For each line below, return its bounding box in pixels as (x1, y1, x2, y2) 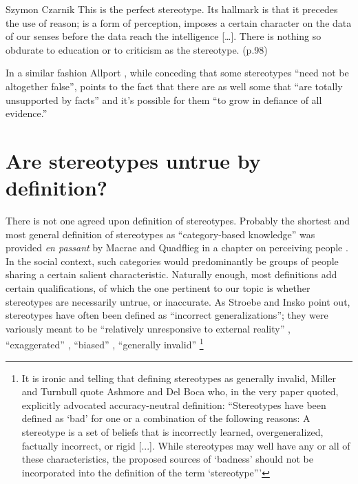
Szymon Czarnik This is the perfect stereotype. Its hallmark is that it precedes (6, 2, 338, 16)
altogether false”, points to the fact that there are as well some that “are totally (6, 78, 343, 93)
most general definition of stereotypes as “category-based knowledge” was (6, 227, 315, 241)
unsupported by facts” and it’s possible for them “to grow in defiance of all (6, 92, 322, 107)
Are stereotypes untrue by (6, 146, 261, 174)
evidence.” (6, 106, 48, 120)
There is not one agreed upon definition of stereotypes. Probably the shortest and (6, 213, 350, 228)
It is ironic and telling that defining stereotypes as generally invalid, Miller (21, 370, 337, 385)
